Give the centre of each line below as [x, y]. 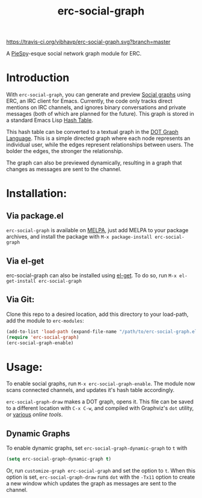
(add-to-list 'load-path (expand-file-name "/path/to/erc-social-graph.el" [103, 332]
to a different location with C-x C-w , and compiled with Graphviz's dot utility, [100, 408]
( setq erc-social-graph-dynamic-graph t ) [59, 459]
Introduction [38, 78]
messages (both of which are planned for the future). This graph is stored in [100, 114]
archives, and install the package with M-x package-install [79, 237]
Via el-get [25, 261]
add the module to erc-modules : [45, 320]
